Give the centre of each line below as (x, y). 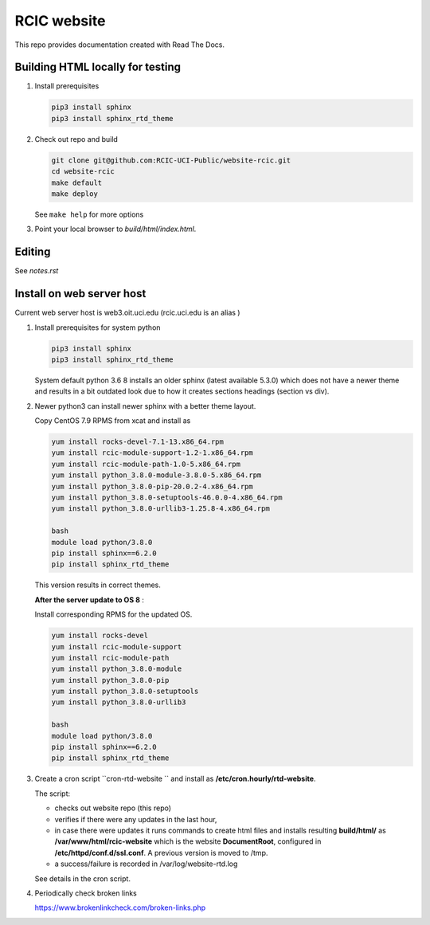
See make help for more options (89, 214)
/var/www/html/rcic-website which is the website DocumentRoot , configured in (188, 841)
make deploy (75, 194)
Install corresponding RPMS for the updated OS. (113, 614)
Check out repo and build (76, 139)
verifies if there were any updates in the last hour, (136, 819)
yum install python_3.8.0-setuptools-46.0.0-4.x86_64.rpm (167, 498)
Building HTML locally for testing (98, 67)
